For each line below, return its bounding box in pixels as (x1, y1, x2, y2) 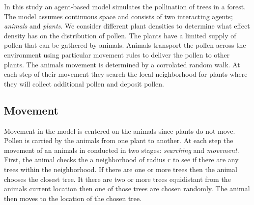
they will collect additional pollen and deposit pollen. (4, 78, 165, 88)
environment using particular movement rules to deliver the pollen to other (4, 49, 230, 59)
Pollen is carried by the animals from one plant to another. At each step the (4, 135, 233, 146)
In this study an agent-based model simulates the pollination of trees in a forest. (4, 1, 246, 11)
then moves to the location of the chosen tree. (4, 193, 142, 203)
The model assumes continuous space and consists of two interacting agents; (4, 11, 233, 21)
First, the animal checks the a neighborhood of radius (4, 154, 166, 165)
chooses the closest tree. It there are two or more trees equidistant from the (4, 174, 231, 184)
